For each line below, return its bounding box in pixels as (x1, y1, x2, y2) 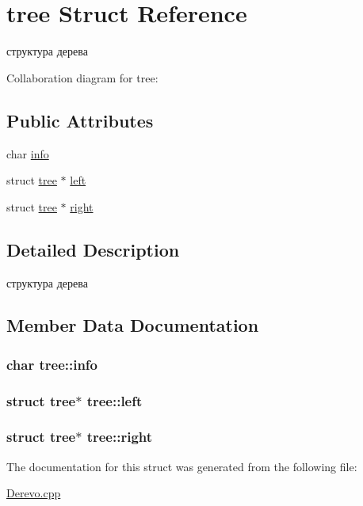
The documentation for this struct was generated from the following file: (6, 458, 357, 474)
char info (6, 145, 49, 162)
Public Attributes (6, 108, 154, 132)
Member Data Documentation (6, 313, 259, 337)
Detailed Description (6, 237, 180, 261)
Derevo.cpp (6, 485, 61, 501)
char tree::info (6, 354, 98, 374)
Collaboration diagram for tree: (6, 69, 159, 86)
